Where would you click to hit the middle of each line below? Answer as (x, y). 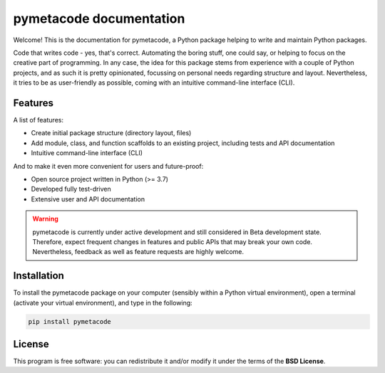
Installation (38, 276)
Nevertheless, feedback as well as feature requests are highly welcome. (138, 252)
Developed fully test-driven (71, 189)
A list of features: (38, 120)
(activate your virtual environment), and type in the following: (103, 303)
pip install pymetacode (70, 321)
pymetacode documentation (99, 19)
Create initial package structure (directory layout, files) (111, 133)
